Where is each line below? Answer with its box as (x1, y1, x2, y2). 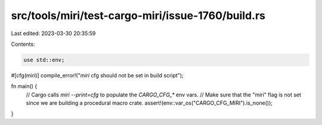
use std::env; (23, 57, 65, 63)
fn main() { (11, 83, 38, 90)
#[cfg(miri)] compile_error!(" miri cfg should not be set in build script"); (11, 71, 184, 79)
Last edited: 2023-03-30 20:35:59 (11, 30, 96, 37)
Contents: (11, 40, 35, 48)
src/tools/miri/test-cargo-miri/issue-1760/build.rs (11, 9, 265, 22)
